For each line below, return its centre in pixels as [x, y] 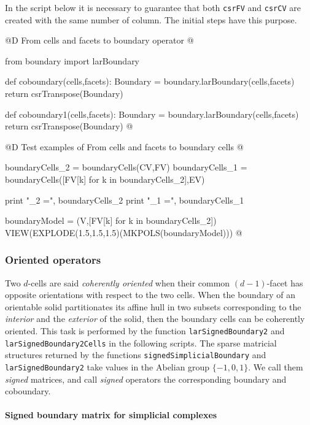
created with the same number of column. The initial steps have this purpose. [151, 19]
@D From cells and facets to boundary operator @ [99, 40]
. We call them [276, 366]
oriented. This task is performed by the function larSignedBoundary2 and [145, 330]
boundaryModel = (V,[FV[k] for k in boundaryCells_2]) [111, 220]
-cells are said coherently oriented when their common [129, 282]
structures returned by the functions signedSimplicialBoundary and [136, 355]
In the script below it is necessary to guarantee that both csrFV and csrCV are [153, 7]
